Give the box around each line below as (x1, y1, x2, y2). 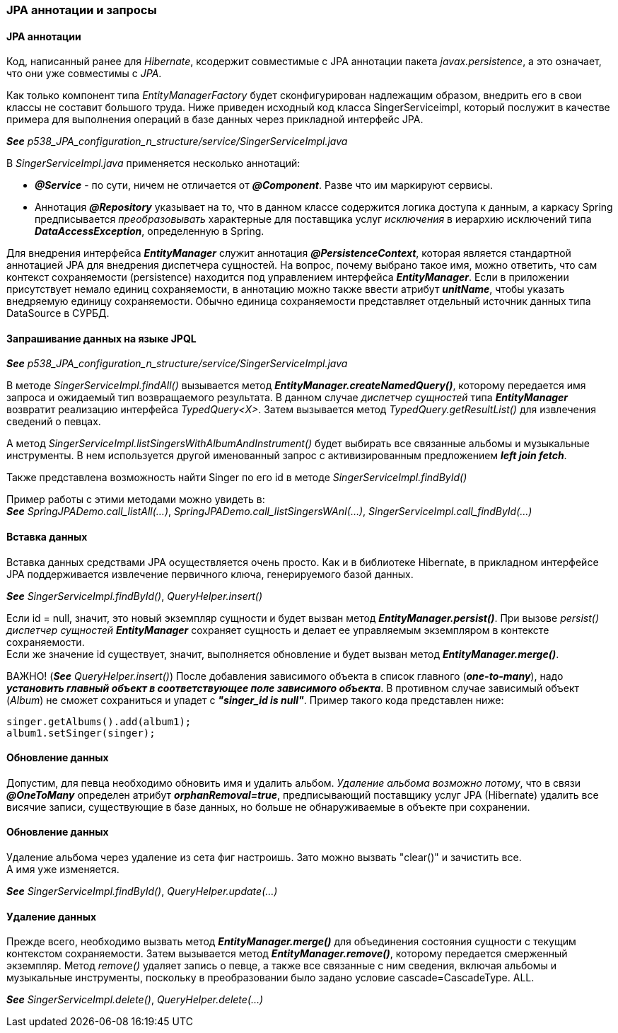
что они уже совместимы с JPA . (6, 67, 162, 80)
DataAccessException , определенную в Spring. (35, 225, 264, 238)
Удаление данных (6, 910, 97, 923)
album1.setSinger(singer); (6, 727, 156, 739)
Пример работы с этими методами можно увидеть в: (6, 493, 265, 506)
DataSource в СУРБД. (6, 307, 110, 320)
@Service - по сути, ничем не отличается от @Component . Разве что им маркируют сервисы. (35, 179, 494, 192)
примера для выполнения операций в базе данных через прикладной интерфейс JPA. (6, 113, 424, 126)
